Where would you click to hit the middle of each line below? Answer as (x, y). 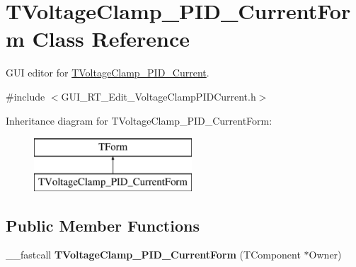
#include (25, 96)
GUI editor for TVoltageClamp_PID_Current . (108, 73)
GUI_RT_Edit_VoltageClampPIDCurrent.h (159, 96)
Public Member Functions (103, 225)
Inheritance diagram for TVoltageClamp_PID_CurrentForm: (139, 120)
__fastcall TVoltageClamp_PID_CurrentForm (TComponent (153, 255)
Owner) (325, 255)
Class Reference (111, 39)
